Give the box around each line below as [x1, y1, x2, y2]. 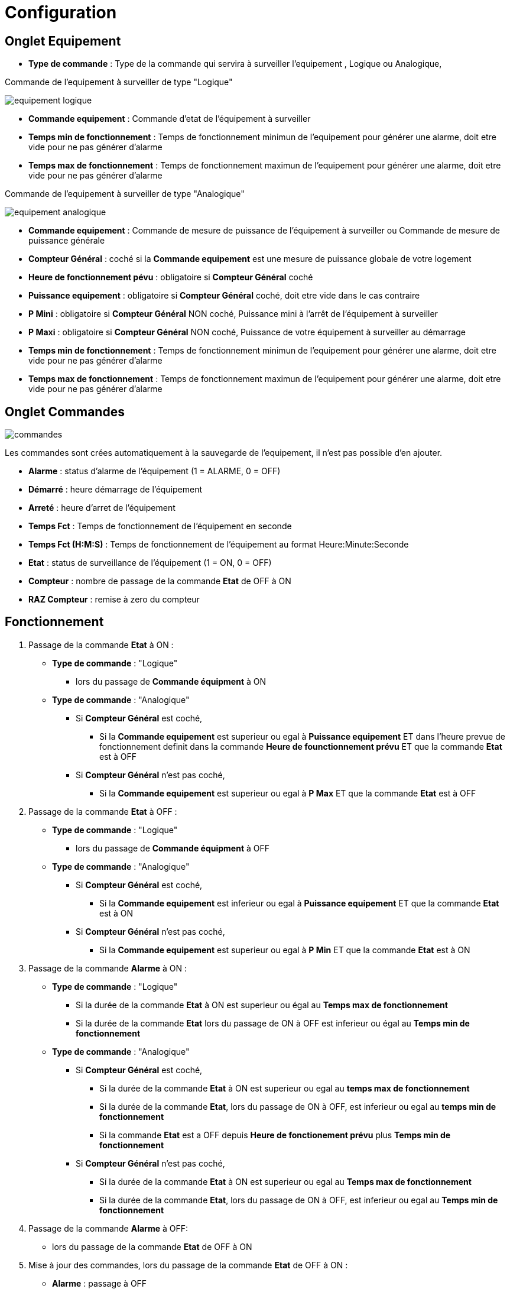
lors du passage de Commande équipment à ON [76, 676, 267, 686]
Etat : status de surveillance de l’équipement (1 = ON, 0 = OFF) [28, 558, 272, 568]
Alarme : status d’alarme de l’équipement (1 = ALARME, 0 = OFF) [28, 466, 281, 477]
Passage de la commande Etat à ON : [28, 639, 174, 650]
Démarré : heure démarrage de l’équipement [28, 484, 203, 495]
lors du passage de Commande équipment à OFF [76, 843, 270, 853]
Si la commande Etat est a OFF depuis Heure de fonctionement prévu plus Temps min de [99, 1129, 451, 1140]
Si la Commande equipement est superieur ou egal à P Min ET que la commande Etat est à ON [99, 944, 470, 955]
